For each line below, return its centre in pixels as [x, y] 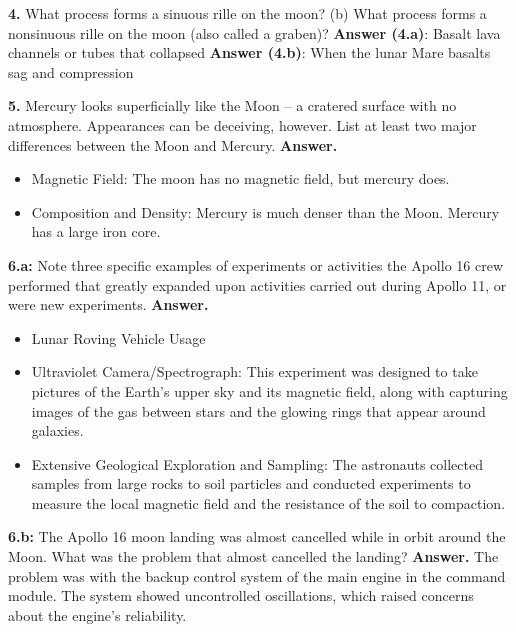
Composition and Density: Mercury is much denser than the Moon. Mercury [265, 211]
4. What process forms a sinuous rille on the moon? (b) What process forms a [247, 13]
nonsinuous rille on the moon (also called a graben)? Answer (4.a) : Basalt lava [254, 32]
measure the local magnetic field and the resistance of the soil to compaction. [268, 502]
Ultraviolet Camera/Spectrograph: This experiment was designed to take [254, 371]
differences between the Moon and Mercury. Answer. [173, 144]
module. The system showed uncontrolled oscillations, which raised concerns [241, 595]
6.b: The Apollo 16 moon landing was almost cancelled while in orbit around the [257, 536]
